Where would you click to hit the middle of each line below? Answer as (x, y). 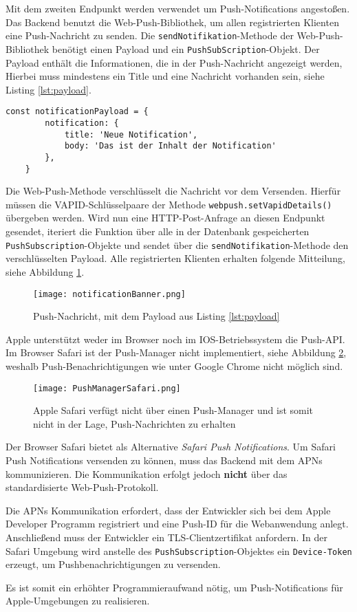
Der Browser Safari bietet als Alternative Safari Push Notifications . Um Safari (171, 447)
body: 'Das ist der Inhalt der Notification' (170, 146)
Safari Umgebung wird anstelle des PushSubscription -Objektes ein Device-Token (179, 550)
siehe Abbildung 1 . (45, 271)
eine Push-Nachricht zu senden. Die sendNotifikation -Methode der (150, 35)
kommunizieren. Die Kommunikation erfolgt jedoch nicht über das (147, 473)
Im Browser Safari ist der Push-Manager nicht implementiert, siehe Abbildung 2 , (176, 352)
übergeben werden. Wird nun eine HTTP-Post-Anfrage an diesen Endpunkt (165, 218)
